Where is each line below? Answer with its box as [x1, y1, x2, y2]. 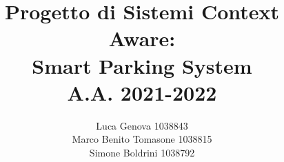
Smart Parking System [32, 51, 252, 79]
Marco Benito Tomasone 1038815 [72, 132, 212, 146]
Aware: [108, 24, 176, 52]
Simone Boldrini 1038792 [89, 145, 195, 159]
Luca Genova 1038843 [96, 118, 188, 132]
